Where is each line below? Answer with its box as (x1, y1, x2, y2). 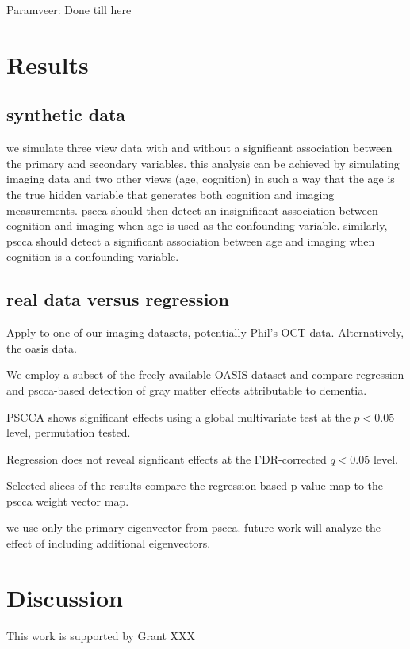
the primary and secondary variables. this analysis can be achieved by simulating (6, 155, 400, 171)
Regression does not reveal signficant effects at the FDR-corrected (6, 450, 327, 467)
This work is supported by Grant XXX (6, 627, 196, 643)
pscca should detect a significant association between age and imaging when (6, 232, 375, 249)
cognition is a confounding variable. (6, 248, 179, 265)
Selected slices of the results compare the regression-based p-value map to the (6, 477, 384, 494)
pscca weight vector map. (6, 492, 129, 509)
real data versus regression (6, 287, 229, 311)
